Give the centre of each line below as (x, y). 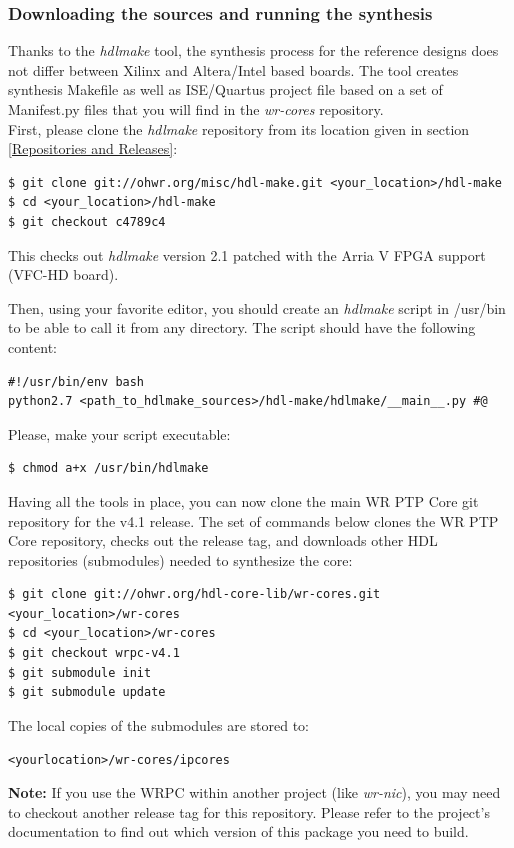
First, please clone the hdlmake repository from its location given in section (239, 128)
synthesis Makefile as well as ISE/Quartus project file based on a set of (225, 89)
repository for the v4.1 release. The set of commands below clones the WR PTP (253, 520)
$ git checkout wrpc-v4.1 (94, 653)
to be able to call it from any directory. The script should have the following (242, 327)
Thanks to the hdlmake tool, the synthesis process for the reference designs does (253, 50)
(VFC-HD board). (63, 274)
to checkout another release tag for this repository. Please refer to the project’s (249, 811)
